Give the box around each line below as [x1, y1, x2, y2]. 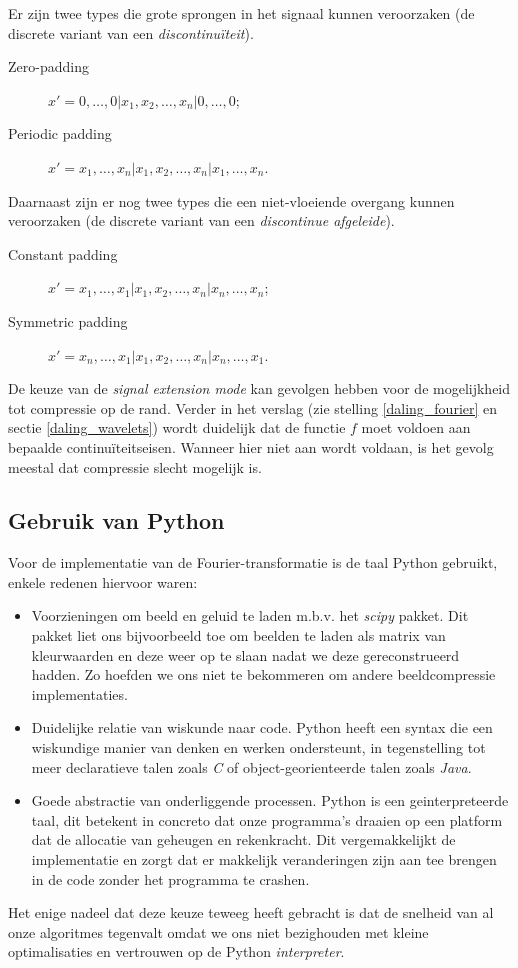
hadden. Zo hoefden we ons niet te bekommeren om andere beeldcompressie [31, 664, 496, 685]
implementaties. [31, 683, 128, 704]
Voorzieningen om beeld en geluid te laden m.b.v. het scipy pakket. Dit [31, 605, 469, 626]
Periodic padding [8, 123, 112, 144]
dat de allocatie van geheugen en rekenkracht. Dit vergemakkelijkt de [31, 829, 456, 850]
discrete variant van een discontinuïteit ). [8, 22, 254, 43]
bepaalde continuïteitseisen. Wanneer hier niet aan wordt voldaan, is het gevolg [8, 436, 494, 457]
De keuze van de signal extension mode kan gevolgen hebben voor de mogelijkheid [8, 378, 511, 399]
